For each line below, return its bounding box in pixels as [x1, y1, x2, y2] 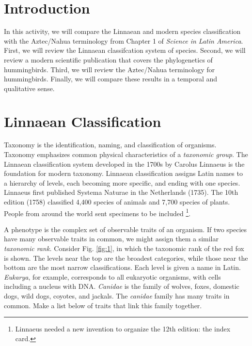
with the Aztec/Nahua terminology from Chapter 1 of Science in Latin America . [4, 35, 243, 46]
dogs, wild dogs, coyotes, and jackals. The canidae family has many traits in [4, 290, 230, 300]
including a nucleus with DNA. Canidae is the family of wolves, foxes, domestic [4, 281, 239, 291]
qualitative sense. [4, 83, 55, 93]
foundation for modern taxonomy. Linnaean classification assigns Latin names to [4, 168, 243, 178]
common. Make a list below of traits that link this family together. [4, 300, 202, 310]
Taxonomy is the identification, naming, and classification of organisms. [4, 140, 217, 150]
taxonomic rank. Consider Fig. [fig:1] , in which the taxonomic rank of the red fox [4, 243, 244, 253]
